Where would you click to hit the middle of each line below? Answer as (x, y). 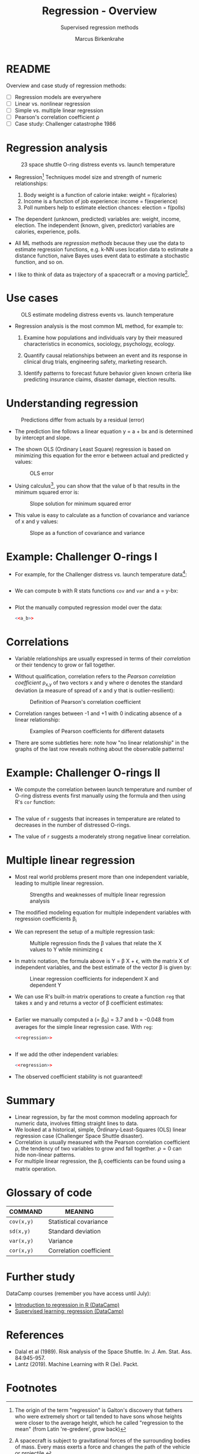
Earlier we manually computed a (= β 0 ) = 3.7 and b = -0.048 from (94, 1020)
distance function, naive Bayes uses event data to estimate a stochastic (102, 256)
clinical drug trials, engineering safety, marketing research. (95, 362)
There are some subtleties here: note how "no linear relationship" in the (102, 742)
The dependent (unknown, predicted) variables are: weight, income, (98, 219)
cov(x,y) (21, 1222)
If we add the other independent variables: (67, 1054)
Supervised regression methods (99, 27)
